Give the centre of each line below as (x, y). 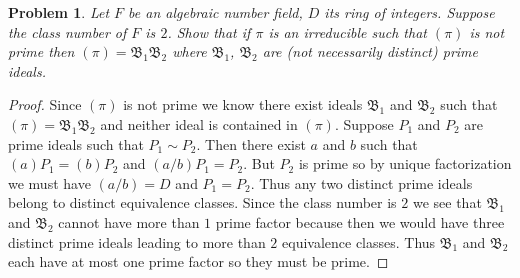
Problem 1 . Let (59, 12)
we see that (447, 202)
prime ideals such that (76, 143)
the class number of (67, 31)
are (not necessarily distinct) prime (370, 51)
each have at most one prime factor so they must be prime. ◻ (198, 261)
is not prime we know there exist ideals (243, 104)
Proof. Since (45, 104)
